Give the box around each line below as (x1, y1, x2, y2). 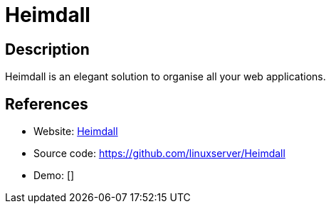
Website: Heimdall (33, 125, 118, 138)
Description (5, 40, 90, 58)
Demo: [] (33, 169, 75, 182)
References (5, 95, 88, 113)
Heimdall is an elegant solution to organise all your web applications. (5, 70, 326, 83)
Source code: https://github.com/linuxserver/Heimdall (33, 147, 285, 160)
